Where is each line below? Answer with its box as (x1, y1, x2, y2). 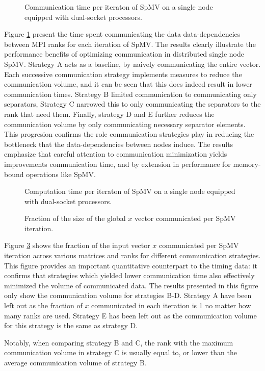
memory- (233, 158, 261, 169)
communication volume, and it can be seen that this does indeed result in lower (4, 79, 252, 89)
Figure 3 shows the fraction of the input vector (4, 240, 150, 251)
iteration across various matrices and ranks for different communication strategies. (4, 250, 261, 261)
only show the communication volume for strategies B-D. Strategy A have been (4, 290, 252, 301)
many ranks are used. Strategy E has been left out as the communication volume (4, 310, 257, 320)
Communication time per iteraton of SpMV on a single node (24, 2, 213, 12)
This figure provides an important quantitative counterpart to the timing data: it (4, 260, 258, 270)
